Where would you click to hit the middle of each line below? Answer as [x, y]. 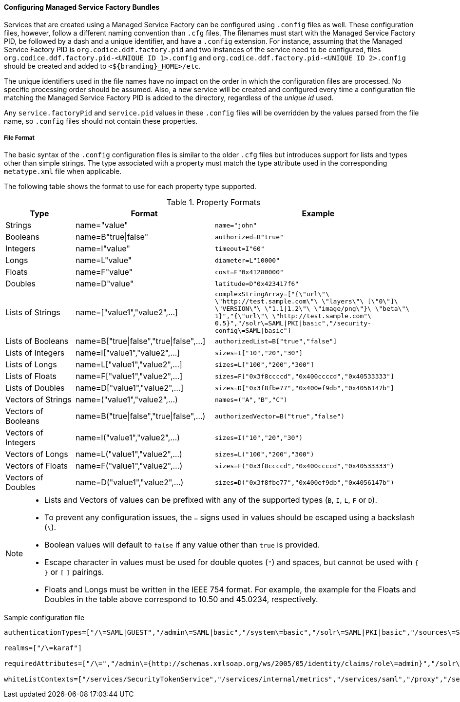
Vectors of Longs [37, 454]
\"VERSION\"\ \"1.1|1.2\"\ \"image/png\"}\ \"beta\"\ [312, 309]
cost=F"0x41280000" [249, 272]
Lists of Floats [31, 376]
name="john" [236, 225]
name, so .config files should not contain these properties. [101, 121]
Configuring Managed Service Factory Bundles [82, 7]
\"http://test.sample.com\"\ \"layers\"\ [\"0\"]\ [306, 302]
